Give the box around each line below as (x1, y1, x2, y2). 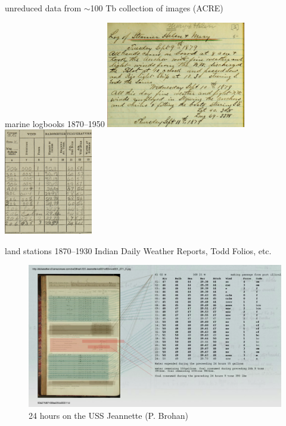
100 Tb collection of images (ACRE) (90, 2, 223, 14)
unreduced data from (5, 2, 82, 14)
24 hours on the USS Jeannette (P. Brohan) (29, 409, 188, 421)
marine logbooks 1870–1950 (5, 117, 105, 129)
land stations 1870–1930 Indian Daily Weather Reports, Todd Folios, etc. (5, 244, 272, 257)
